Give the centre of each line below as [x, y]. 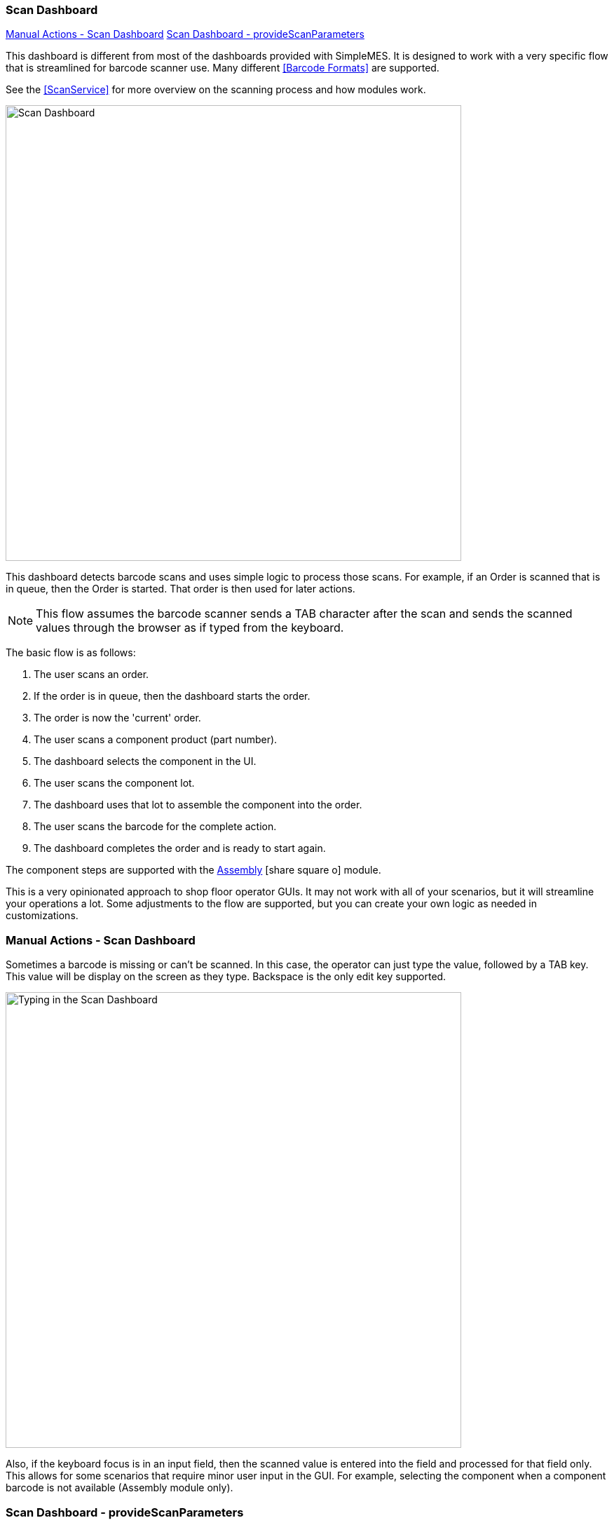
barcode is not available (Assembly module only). [120, 1488]
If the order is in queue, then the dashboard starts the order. [172, 696]
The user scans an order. [91, 675]
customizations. [42, 916]
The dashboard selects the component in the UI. [145, 761]
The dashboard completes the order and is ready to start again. [180, 848]
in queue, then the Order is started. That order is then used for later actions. [180, 589]
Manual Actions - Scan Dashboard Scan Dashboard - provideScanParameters [185, 34]
